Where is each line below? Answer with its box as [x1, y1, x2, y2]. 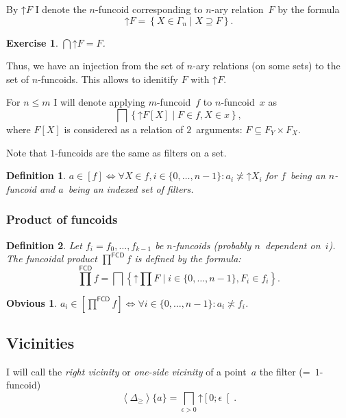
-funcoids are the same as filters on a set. [55, 145, 227, 159]
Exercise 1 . [6, 35, 58, 49]
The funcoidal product [6, 251, 97, 266]
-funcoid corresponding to [95, 2, 203, 16]
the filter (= [259, 364, 310, 378]
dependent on [265, 237, 321, 252]
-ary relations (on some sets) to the [193, 58, 341, 73]
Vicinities [6, 332, 75, 353]
